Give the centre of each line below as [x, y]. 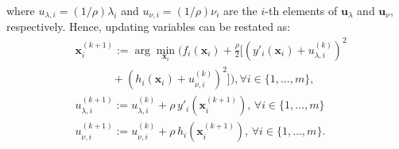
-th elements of [301, 10]
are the [240, 10]
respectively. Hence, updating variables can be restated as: [149, 27]
